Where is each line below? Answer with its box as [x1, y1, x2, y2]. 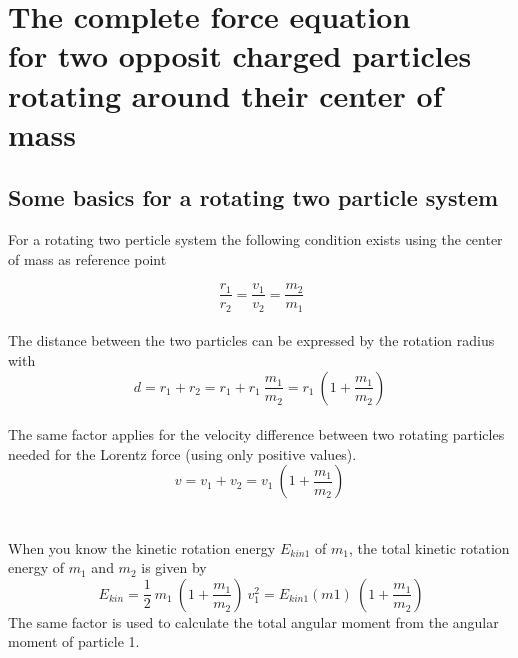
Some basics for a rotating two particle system [8, 182, 499, 213]
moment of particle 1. [8, 631, 140, 652]
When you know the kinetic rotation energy [8, 537, 276, 558]
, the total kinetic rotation [348, 537, 510, 558]
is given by [141, 557, 207, 578]
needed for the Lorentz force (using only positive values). [8, 443, 357, 464]
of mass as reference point [8, 248, 167, 269]
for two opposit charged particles [8, 35, 472, 76]
